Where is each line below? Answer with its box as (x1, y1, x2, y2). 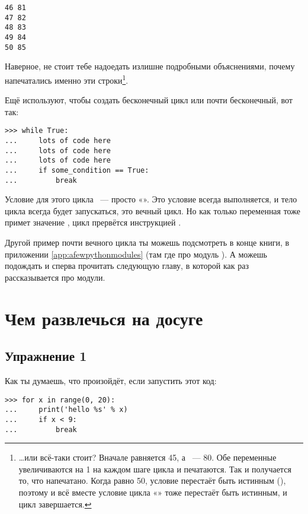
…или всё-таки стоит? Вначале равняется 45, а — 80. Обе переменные (18, 451, 277, 464)
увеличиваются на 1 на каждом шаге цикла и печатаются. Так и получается (18, 462, 291, 475)
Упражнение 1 (5, 347, 87, 365)
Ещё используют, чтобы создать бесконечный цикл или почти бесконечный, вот (5, 94, 293, 106)
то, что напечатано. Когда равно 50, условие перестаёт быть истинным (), (18, 474, 286, 487)
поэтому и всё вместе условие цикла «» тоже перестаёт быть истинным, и (18, 486, 287, 498)
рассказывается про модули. (5, 271, 105, 283)
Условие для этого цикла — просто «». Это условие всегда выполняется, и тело (5, 193, 297, 205)
